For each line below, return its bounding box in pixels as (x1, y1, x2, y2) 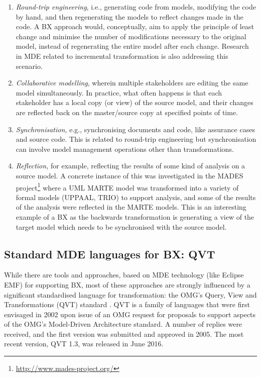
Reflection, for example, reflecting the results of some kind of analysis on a (16, 160, 245, 171)
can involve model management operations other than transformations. (16, 143, 234, 154)
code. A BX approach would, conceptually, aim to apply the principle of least (16, 21, 254, 32)
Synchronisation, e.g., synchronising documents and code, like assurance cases (16, 124, 255, 134)
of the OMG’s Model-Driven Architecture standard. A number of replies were (4, 319, 242, 329)
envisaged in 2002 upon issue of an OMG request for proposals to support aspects (4, 309, 256, 319)
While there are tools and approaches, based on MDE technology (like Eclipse (4, 269, 244, 280)
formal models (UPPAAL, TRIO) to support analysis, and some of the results (16, 192, 256, 202)
